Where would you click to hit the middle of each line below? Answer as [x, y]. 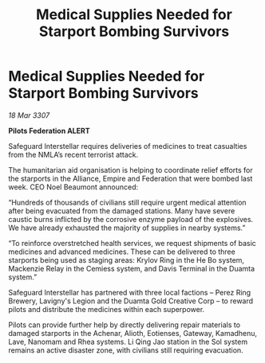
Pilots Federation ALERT [49, 131]
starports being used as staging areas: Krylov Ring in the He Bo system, [127, 260]
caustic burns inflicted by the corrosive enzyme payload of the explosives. [131, 219]
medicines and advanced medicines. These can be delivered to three [122, 252]
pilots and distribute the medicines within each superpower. [107, 309]
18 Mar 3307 [29, 115]
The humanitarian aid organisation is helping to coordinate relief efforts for [131, 170]
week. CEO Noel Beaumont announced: [73, 187]
